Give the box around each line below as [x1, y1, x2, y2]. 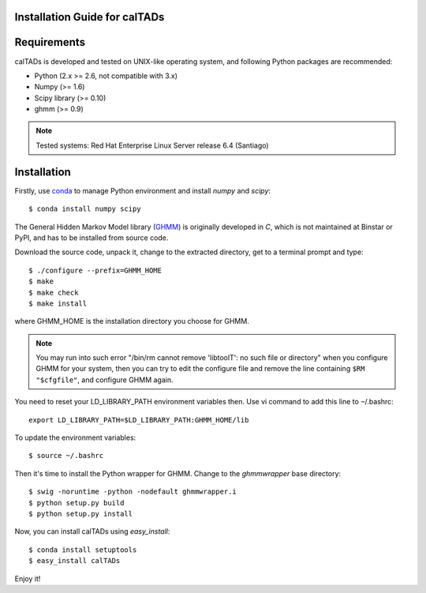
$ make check [28, 288, 79, 297]
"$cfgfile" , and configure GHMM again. [35, 375, 174, 385]
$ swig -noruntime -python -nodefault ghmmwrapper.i [28, 487, 237, 497]
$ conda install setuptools [28, 545, 137, 554]
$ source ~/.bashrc [28, 451, 104, 460]
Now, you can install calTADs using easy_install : [14, 527, 170, 536]
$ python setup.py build [28, 498, 125, 507]
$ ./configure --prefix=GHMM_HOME [28, 265, 162, 275]
